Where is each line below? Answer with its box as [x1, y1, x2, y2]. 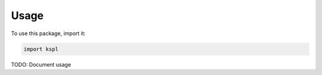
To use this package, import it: [11, 30, 86, 37]
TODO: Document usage [11, 61, 72, 68]
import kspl [23, 45, 59, 52]
